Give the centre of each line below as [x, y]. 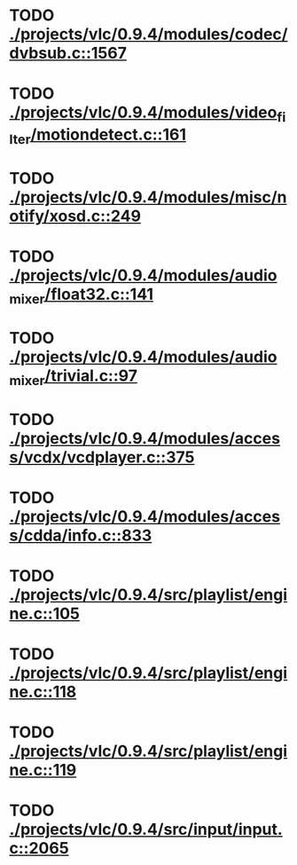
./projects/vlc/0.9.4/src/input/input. [146, 830]
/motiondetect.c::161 [109, 134]
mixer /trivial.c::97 [73, 377]
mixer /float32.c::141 [81, 295]
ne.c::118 [43, 692]
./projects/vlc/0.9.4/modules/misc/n [148, 197]
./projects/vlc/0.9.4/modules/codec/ [148, 34]
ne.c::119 [43, 771]
